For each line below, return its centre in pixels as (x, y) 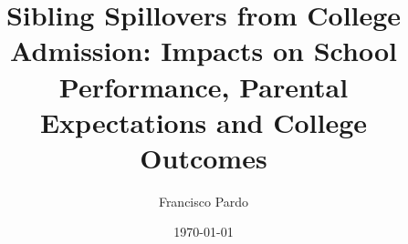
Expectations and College (204, 122)
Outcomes (204, 157)
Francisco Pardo (204, 201)
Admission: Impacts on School (204, 51)
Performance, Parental (204, 86)
